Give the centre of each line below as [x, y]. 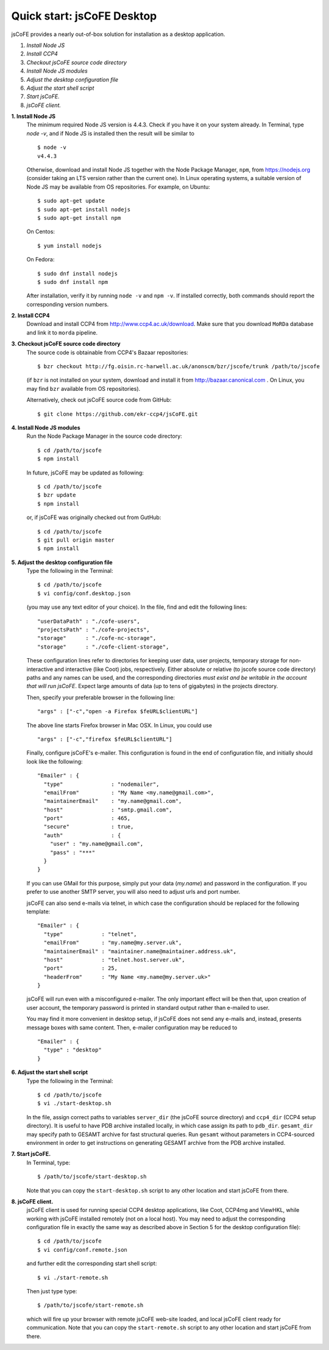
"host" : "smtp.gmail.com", [108, 810]
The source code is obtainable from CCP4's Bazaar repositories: [108, 352]
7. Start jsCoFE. [31, 1154]
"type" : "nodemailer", [101, 784]
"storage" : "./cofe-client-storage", [103, 647]
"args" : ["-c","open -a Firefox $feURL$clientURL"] [118, 712]
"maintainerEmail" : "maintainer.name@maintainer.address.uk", [140, 951]
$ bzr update [57, 495]
